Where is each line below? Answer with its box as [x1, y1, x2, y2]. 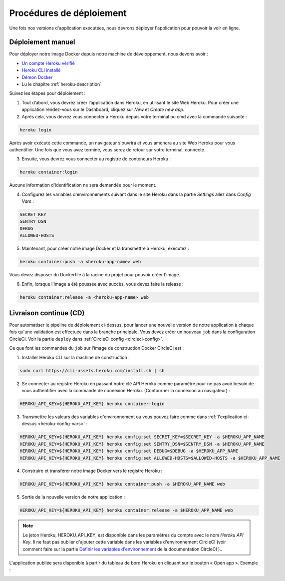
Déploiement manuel [9, 38, 75, 46]
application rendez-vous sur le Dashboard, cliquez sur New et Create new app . [21, 106, 185, 112]
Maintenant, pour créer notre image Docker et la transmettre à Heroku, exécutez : [21, 245, 189, 252]
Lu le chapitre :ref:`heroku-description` [21, 81, 102, 87]
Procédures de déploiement [9, 7, 127, 18]
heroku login [19, 127, 52, 132]
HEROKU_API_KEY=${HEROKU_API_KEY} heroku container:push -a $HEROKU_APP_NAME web [19, 481, 226, 487]
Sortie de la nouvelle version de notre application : [21, 494, 125, 500]
